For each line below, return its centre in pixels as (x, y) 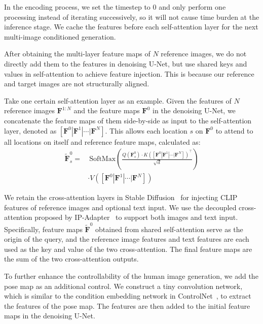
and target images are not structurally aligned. (77, 84)
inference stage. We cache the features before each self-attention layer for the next (131, 27)
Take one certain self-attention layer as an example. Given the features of (118, 100)
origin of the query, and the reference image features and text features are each (127, 239)
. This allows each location (146, 130)
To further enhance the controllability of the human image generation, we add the (131, 276)
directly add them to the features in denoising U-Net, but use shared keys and (126, 63)
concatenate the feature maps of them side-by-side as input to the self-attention (128, 120)
